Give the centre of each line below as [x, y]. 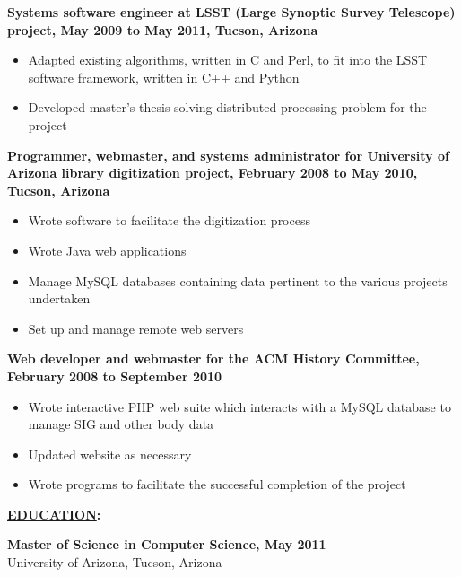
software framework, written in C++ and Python [164, 77]
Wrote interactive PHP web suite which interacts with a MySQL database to [239, 406]
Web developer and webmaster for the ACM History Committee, [213, 358]
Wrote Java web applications [107, 250]
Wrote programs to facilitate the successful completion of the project [217, 484]
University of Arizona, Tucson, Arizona [115, 562]
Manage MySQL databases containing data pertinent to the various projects [238, 280]
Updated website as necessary [110, 454]
